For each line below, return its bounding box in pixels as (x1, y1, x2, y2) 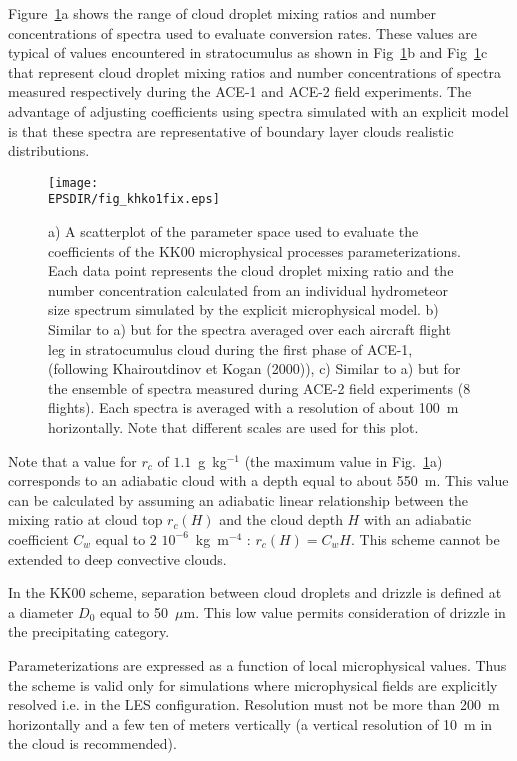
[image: (48, 175, 99, 190)
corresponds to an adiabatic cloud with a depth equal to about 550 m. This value (8, 470, 509, 491)
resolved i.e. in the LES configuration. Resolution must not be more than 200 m (8, 694, 500, 715)
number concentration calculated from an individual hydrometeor (48, 279, 449, 300)
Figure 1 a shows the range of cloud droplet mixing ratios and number (8, 3, 437, 23)
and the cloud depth (219, 509, 343, 530)
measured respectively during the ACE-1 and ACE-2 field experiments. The (8, 81, 472, 102)
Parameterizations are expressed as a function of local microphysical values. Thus (8, 654, 507, 675)
